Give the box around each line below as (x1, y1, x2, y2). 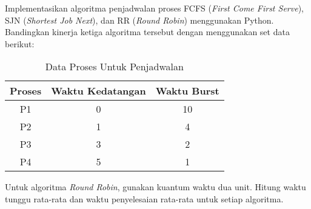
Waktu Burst (155, 84, 219, 98)
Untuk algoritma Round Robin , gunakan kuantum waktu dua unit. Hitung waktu (5, 181, 306, 193)
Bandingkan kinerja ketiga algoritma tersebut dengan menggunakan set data (5, 25, 290, 38)
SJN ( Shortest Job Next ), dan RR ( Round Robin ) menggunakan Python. (5, 13, 274, 26)
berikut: (5, 37, 35, 50)
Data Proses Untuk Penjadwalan (45, 59, 184, 74)
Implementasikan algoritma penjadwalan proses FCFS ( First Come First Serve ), (5, 2, 304, 14)
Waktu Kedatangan (51, 84, 146, 98)
